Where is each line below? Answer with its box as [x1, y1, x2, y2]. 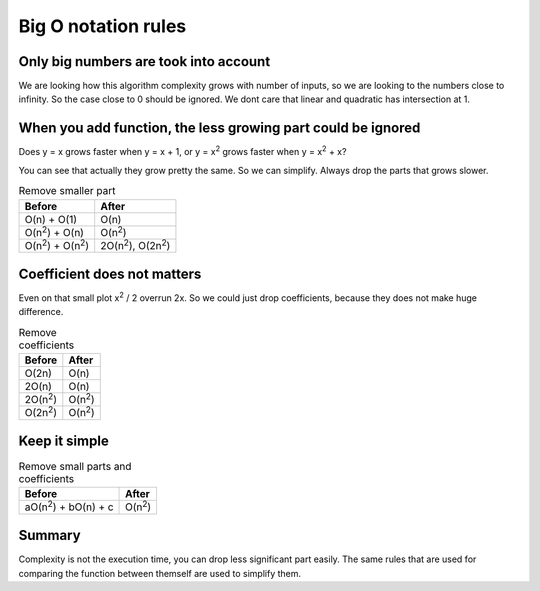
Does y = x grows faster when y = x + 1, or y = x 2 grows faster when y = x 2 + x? [18, 144, 347, 158]
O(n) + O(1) [24, 212, 78, 226]
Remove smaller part [18, 184, 116, 198]
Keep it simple [18, 432, 109, 449]
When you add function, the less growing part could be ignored [18, 120, 421, 137]
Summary [18, 527, 81, 544]
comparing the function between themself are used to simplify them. [18, 567, 302, 579]
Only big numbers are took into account [18, 53, 271, 70]
